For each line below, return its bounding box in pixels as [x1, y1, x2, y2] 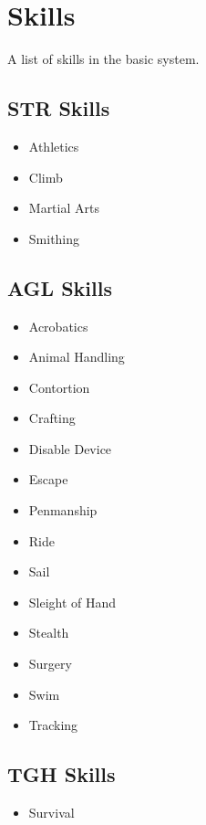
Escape [28, 470, 68, 489]
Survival [28, 803, 75, 822]
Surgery [28, 654, 72, 673]
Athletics [28, 136, 79, 155]
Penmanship [28, 501, 98, 520]
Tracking [28, 715, 78, 735]
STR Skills [7, 94, 110, 122]
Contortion [28, 377, 90, 397]
